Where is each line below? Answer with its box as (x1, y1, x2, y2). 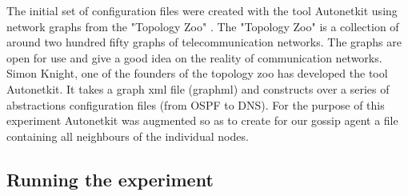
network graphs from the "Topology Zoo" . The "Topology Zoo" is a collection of (6, 18, 399, 34)
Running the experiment (6, 166, 214, 191)
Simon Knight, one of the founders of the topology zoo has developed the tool (6, 65, 388, 82)
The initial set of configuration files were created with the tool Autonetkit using (6, 2, 398, 18)
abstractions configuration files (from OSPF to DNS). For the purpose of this (6, 96, 385, 113)
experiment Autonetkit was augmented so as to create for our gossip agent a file (6, 112, 398, 129)
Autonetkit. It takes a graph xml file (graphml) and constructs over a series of (6, 80, 390, 97)
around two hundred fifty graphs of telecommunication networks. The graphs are (6, 34, 402, 50)
